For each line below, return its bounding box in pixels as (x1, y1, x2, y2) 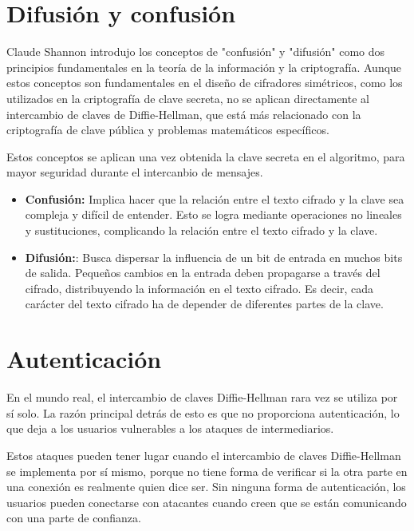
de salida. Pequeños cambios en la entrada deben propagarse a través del (25, 264, 380, 281)
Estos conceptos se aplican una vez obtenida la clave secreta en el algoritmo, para (6, 148, 405, 164)
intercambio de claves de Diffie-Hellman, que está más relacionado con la (6, 105, 361, 122)
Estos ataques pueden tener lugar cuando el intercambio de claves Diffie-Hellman (6, 446, 401, 463)
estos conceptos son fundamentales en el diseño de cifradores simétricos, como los (6, 74, 403, 91)
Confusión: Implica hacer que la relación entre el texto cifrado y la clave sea (25, 190, 404, 207)
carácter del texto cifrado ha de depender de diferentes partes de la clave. (25, 295, 384, 312)
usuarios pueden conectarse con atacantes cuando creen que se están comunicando (6, 493, 407, 510)
